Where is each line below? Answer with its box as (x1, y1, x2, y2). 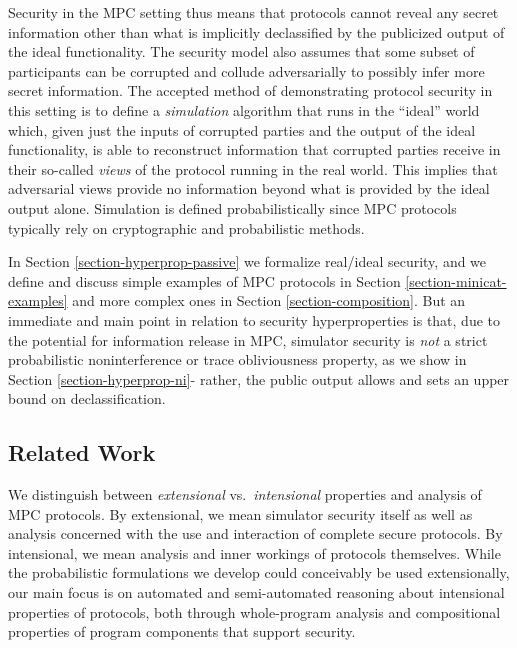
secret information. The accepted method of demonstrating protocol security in (8, 80, 493, 101)
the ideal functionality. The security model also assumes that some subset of (8, 41, 475, 62)
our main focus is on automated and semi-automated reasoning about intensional (8, 582, 505, 603)
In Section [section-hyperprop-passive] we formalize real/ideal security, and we (8, 251, 487, 272)
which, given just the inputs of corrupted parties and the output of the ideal (8, 119, 476, 140)
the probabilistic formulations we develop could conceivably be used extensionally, (8, 562, 510, 583)
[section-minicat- (405, 270, 507, 291)
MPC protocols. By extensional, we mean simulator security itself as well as (8, 503, 473, 524)
